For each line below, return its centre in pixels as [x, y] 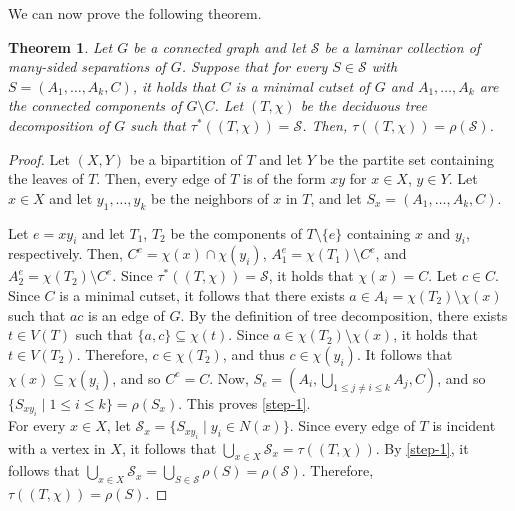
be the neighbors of [209, 197]
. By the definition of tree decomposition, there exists [344, 314]
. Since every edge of [352, 425]
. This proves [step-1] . [244, 402]
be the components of [236, 232]
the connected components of [95, 105]
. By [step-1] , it [422, 447]
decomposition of [59, 124]
